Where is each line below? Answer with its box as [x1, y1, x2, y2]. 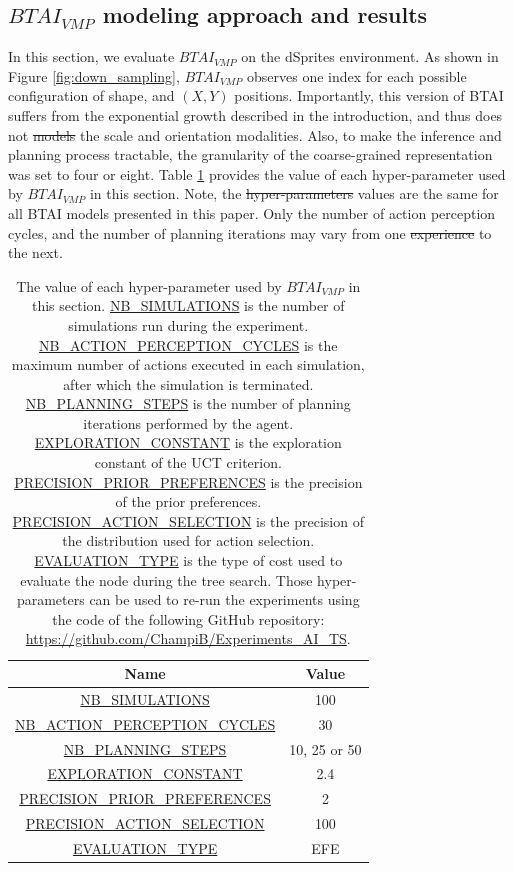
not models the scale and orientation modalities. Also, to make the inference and [8, 124, 502, 145]
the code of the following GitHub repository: [52, 608, 325, 629]
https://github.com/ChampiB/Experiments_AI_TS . [25, 628, 351, 649]
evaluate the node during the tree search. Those [20, 569, 313, 590]
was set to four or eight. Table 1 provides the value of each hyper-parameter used [8, 163, 506, 184]
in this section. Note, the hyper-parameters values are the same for [89, 183, 499, 204]
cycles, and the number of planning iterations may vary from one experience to [8, 222, 492, 243]
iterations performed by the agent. [83, 412, 294, 433]
